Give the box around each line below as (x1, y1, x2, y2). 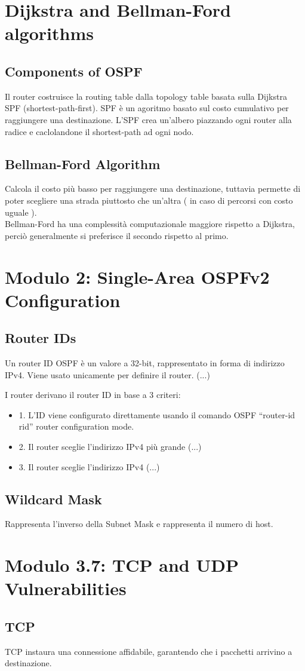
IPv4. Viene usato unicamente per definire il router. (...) (5, 368, 210, 381)
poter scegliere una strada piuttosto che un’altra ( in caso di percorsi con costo (5, 194, 293, 206)
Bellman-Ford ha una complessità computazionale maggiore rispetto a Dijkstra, (5, 217, 295, 230)
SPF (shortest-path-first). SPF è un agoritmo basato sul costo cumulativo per (5, 102, 289, 114)
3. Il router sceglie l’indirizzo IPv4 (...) (19, 460, 160, 473)
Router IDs (5, 329, 76, 347)
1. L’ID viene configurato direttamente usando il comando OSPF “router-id (19, 408, 295, 421)
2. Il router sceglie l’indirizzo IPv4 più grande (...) (19, 440, 202, 453)
